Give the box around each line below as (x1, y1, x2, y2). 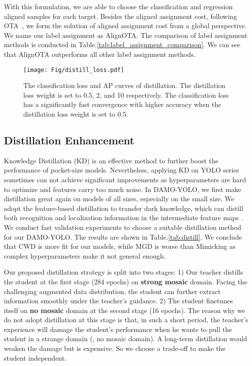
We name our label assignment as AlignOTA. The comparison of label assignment (4, 30, 248, 40)
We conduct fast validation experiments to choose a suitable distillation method (4, 222, 241, 232)
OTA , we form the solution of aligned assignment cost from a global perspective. (4, 20, 247, 31)
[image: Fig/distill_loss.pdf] (23, 66, 124, 73)
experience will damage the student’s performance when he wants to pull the (4, 324, 232, 334)
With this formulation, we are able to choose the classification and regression (4, 1, 233, 11)
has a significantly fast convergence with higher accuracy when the (23, 99, 221, 109)
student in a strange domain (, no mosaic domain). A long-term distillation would (4, 333, 247, 344)
